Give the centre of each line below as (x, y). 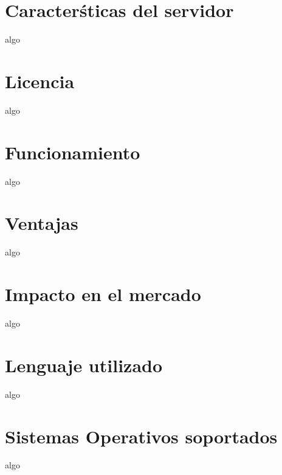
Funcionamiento (73, 152)
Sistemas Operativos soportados (141, 436)
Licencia (40, 81)
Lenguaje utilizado (84, 365)
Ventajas (42, 223)
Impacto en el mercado (103, 294)
